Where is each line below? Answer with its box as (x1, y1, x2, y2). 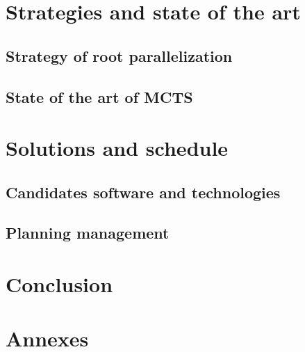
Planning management (6, 222, 170, 243)
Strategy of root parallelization (6, 45, 233, 66)
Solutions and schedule (6, 134, 229, 162)
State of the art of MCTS (6, 86, 193, 107)
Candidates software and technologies (6, 181, 281, 202)
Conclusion (6, 270, 113, 298)
